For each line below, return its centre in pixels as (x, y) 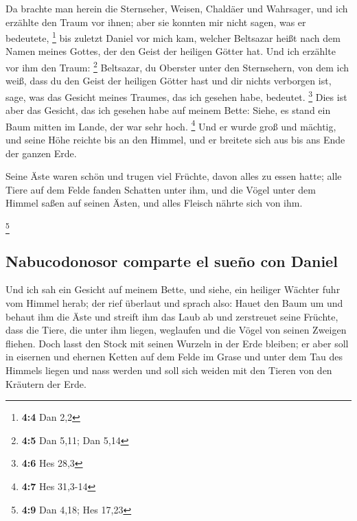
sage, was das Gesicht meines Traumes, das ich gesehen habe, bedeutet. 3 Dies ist (176, 95)
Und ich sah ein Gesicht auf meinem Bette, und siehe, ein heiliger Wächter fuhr (173, 289)
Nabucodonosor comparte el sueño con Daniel (172, 260)
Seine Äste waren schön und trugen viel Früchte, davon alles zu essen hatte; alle (174, 176)
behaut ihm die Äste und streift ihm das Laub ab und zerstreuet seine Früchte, (172, 316)
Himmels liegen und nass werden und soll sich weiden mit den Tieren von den (169, 370)
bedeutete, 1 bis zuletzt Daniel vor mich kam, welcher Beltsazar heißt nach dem (173, 37)
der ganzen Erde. (41, 153)
